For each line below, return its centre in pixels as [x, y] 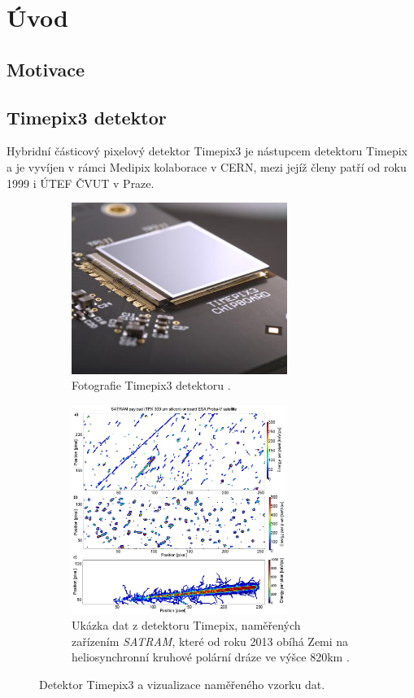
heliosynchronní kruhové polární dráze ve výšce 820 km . [211, 657]
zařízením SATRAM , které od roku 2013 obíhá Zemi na [210, 641]
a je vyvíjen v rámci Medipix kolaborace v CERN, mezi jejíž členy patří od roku [207, 166]
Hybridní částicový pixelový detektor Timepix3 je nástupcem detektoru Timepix [207, 151]
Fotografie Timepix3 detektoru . [151, 385]
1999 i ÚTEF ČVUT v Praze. [81, 183]
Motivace [46, 69]
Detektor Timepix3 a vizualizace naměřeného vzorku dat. [182, 684]
